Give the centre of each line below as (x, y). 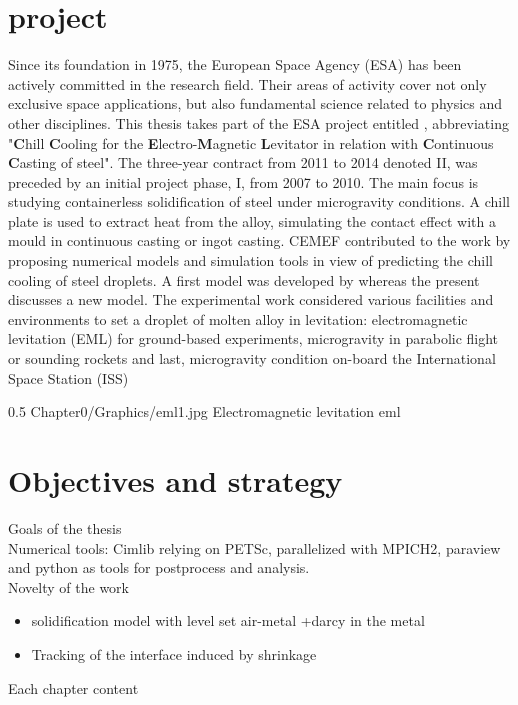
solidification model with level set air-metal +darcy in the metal (228, 620)
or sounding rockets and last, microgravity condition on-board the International (252, 358)
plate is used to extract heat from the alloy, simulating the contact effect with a (252, 220)
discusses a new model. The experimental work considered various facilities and (251, 299)
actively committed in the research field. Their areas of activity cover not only (247, 83)
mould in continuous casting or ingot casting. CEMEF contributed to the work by (259, 240)
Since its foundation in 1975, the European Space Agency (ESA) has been (235, 64)
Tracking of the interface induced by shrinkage (174, 653)
